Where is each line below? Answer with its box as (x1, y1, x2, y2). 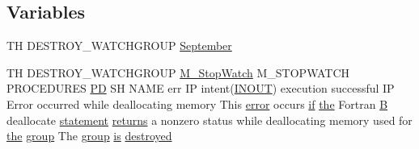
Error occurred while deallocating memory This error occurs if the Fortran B (6, 95, 388, 112)
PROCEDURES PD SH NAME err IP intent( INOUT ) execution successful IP (6, 80, 395, 97)
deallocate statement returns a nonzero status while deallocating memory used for (6, 111, 413, 128)
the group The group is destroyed (6, 127, 172, 144)
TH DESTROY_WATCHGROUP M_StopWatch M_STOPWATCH (6, 64, 350, 81)
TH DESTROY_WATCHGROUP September (6, 37, 232, 54)
